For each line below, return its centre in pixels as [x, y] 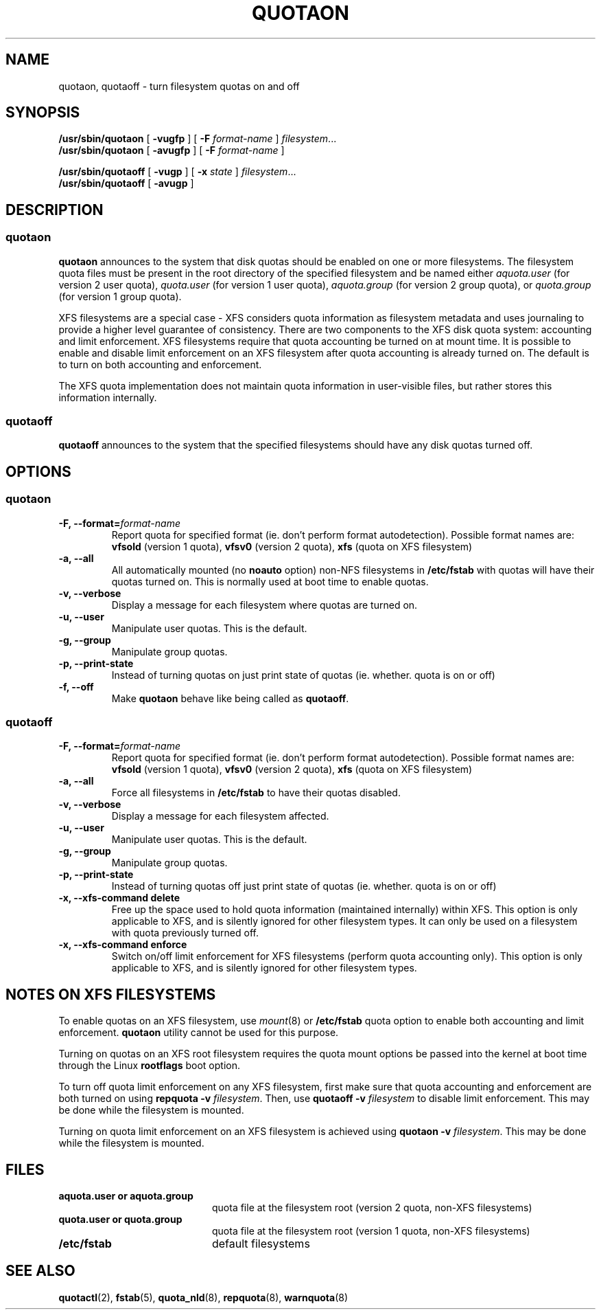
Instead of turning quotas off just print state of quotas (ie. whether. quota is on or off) [304, 886]
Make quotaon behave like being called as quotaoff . [230, 698]
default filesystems [261, 1244]
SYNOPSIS [43, 113]
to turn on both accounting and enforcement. [160, 364]
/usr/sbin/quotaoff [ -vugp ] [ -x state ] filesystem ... [177, 172]
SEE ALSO [40, 1271]
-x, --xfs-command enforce [123, 945]
